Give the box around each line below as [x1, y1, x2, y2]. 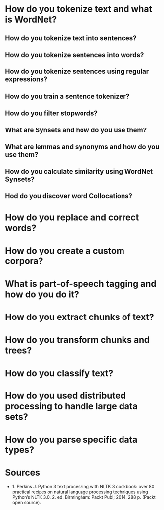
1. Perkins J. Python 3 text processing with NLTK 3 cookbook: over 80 [12, 484, 155, 490]
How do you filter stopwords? [5, 109, 98, 118]
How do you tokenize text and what [5, 3, 152, 15]
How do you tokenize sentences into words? [5, 51, 144, 59]
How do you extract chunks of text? [5, 312, 154, 323]
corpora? [5, 255, 43, 267]
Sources [5, 467, 41, 478]
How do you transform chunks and [5, 334, 150, 345]
